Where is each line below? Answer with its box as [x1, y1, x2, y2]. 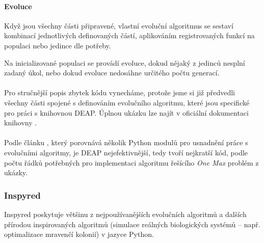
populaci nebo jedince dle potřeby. [4, 40, 111, 50]
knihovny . [4, 117, 37, 128]
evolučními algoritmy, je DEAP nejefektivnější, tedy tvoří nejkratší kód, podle [4, 147, 248, 157]
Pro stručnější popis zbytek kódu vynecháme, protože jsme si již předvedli [4, 87, 235, 98]
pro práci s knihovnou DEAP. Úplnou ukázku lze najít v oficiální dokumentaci [4, 107, 249, 118]
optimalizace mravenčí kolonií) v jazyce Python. [4, 229, 154, 239]
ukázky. [4, 167, 28, 178]
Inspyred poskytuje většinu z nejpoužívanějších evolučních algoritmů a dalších [4, 208, 247, 219]
